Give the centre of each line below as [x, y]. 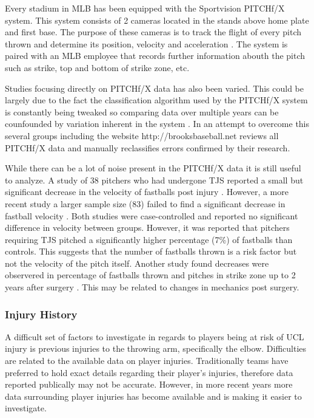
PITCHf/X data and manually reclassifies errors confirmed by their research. [148, 147]
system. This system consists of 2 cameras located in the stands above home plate [157, 20]
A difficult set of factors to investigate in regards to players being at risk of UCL [155, 336]
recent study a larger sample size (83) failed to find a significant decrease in [145, 203]
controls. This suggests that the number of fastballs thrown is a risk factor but [151, 251]
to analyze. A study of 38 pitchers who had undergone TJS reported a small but [154, 180]
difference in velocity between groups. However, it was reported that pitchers [147, 228]
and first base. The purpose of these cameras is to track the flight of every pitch [153, 32]
